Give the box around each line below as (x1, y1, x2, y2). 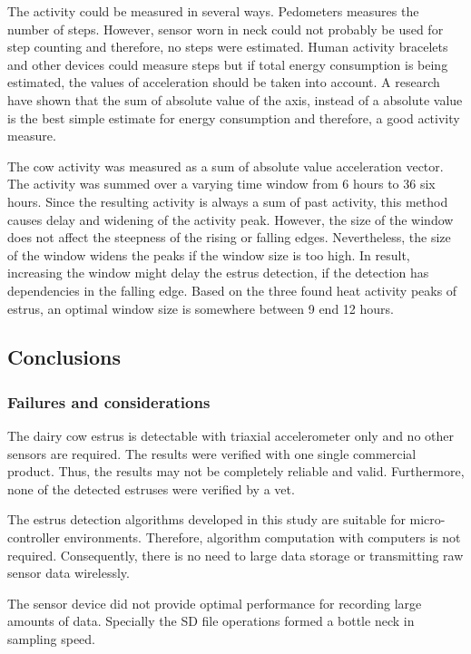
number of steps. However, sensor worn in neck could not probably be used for (7, 19, 444, 38)
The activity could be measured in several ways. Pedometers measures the (7, 2, 419, 20)
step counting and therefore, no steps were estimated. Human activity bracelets (7, 37, 448, 56)
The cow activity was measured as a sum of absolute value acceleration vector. (7, 156, 444, 175)
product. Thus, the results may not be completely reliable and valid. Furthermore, (7, 462, 465, 481)
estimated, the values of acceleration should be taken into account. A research (7, 73, 440, 92)
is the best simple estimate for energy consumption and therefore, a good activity (7, 108, 460, 127)
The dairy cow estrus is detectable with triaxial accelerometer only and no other (7, 426, 454, 445)
